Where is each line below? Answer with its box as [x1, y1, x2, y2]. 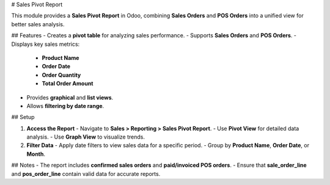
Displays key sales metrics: [11, 40, 80, 48]
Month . [26, 150, 46, 158]
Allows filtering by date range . [26, 102, 105, 109]
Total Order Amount [42, 80, 94, 87]
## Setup [11, 114, 35, 121]
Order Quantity [42, 71, 81, 79]
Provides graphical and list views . [26, 93, 114, 101]
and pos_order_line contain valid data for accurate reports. [11, 170, 161, 177]
